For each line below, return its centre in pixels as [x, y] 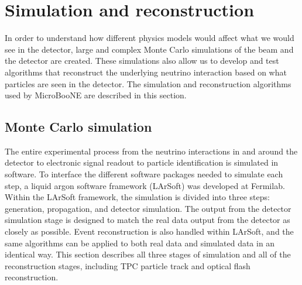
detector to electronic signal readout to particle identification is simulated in [142, 162]
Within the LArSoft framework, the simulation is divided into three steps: [137, 197]
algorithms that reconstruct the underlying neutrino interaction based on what [146, 72]
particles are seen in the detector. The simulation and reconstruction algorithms [148, 83]
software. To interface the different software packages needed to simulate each [144, 174]
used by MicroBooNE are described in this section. [96, 95]
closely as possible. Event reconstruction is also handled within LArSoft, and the [149, 231]
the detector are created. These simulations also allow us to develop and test [142, 61]
